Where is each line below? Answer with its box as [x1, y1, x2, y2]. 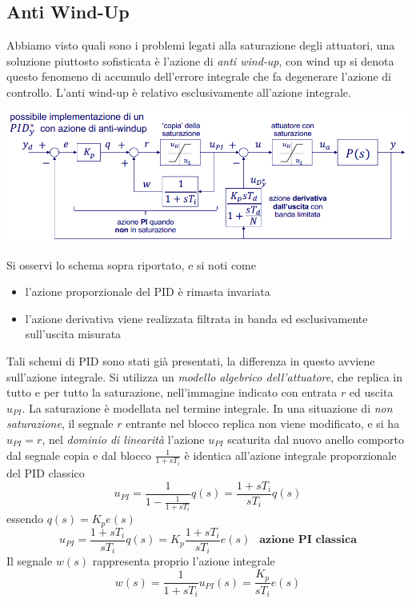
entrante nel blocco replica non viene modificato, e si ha [126, 415, 400, 432]
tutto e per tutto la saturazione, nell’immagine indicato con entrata [6, 384, 338, 401]
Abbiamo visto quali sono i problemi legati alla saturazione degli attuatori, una [6, 37, 395, 54]
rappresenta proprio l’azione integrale [92, 553, 275, 569]
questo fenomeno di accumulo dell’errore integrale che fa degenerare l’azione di [6, 68, 391, 85]
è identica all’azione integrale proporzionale [184, 446, 397, 463]
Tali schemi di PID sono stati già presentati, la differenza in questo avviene [6, 352, 375, 369]
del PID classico [6, 465, 85, 481]
